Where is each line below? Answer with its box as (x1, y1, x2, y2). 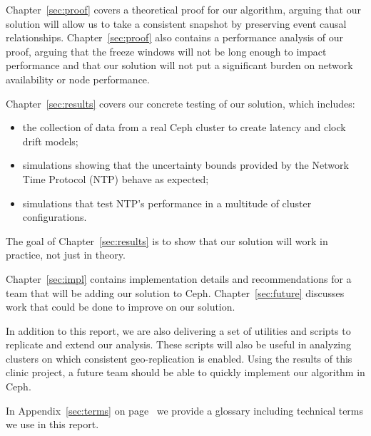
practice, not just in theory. (6, 247, 126, 262)
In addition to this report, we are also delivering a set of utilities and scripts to (6, 323, 351, 338)
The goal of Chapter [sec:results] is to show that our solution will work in (6, 233, 328, 248)
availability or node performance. (6, 71, 150, 86)
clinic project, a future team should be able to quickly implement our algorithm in (6, 365, 365, 380)
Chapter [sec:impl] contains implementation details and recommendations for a (6, 271, 352, 286)
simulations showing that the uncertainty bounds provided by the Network (22, 157, 349, 172)
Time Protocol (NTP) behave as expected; (22, 171, 209, 186)
